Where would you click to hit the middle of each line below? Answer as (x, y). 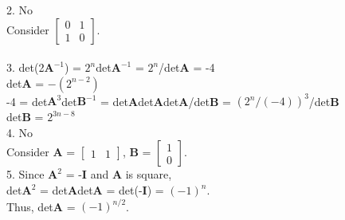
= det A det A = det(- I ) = (102, 190)
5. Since (25, 174)
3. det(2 (25, 67)
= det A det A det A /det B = (166, 101)
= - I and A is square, (119, 174)
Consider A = (41, 152)
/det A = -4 (187, 67)
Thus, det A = (41, 206)
